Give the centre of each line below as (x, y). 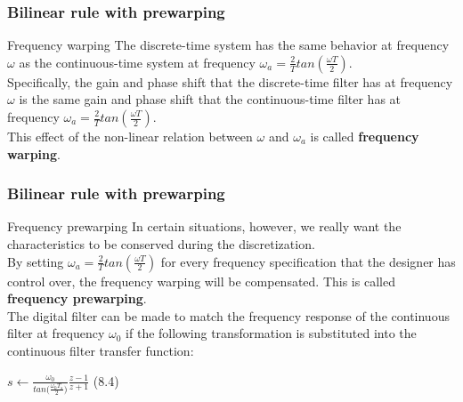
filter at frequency (56, 333)
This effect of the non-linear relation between (130, 136)
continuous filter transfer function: (101, 350)
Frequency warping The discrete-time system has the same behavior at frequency (228, 45)
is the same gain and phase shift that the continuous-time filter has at (210, 99)
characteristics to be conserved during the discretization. (161, 244)
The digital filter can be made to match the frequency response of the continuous (228, 315)
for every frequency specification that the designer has (308, 261)
